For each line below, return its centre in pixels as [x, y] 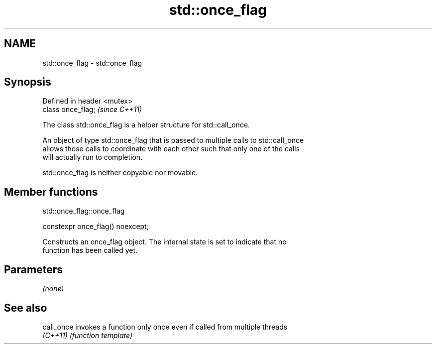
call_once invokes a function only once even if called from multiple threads [165, 327]
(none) [53, 289]
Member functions [51, 192]
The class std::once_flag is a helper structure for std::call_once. [146, 125]
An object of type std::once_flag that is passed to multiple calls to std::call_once [173, 140]
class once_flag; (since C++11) [92, 110]
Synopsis [28, 82]
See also [26, 308]
